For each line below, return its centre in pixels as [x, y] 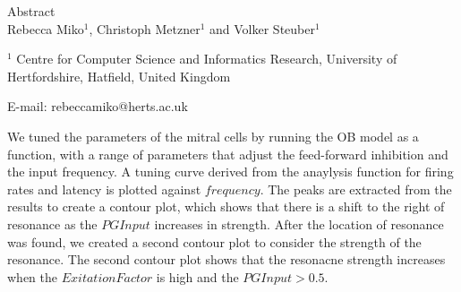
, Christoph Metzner [145, 28]
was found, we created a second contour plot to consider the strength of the [214, 241]
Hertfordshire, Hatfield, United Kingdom [119, 76]
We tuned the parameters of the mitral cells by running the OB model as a [213, 136]
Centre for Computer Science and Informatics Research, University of [207, 59]
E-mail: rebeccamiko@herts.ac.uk [98, 106]
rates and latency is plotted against [104, 189]
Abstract [31, 11]
